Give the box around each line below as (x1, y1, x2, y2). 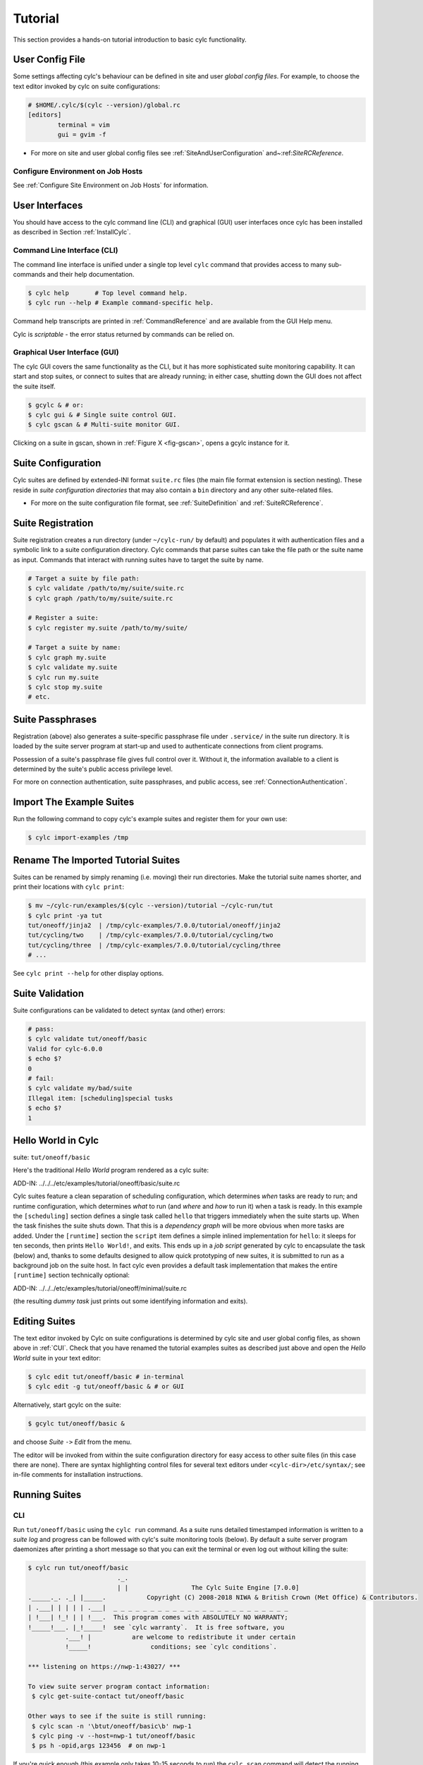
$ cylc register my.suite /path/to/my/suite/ (27, 623, 188, 632)
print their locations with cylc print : (13, 882, 125, 891)
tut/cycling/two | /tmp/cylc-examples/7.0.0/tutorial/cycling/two (27, 931, 274, 939)
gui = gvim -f (57, 131, 106, 138)
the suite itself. (13, 382, 56, 390)
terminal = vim (57, 121, 111, 128)
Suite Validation (13, 988, 85, 999)
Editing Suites (13, 1315, 75, 1327)
